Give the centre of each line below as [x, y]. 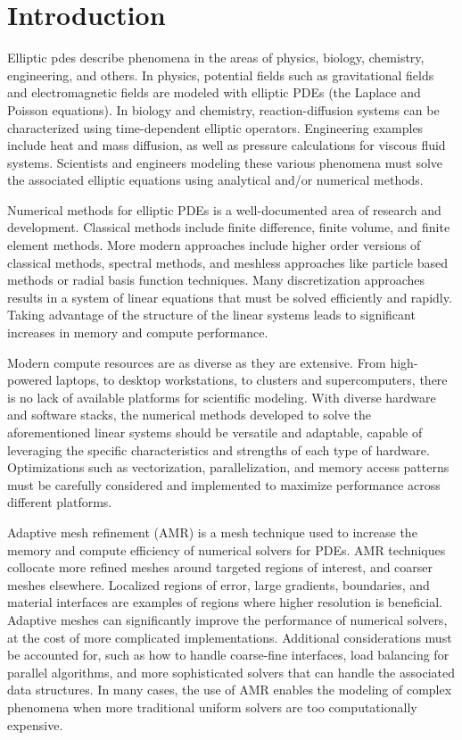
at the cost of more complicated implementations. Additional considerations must [230, 637]
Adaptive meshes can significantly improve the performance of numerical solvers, [227, 619]
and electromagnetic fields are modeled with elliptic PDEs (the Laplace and [214, 92]
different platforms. [60, 502]
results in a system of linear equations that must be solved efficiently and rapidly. [230, 297]
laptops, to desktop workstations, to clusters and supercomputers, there [252, 380]
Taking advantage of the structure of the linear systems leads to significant [211, 315]
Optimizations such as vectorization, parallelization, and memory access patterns [228, 467]
